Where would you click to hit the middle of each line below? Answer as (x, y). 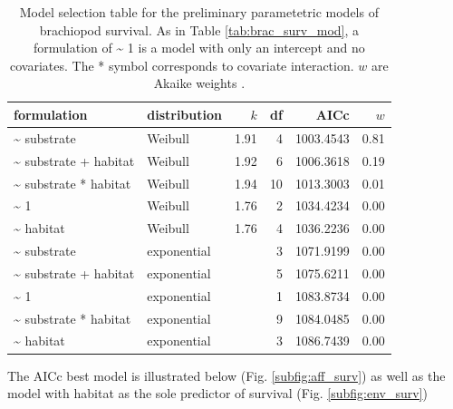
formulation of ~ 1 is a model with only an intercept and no (199, 48)
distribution (184, 114)
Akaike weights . (199, 83)
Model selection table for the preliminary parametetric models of (199, 12)
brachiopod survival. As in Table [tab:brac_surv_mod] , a (199, 29)
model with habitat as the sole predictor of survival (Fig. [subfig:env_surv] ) (217, 393)
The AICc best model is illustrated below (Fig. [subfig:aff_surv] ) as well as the (226, 375)
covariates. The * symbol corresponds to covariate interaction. (182, 65)
